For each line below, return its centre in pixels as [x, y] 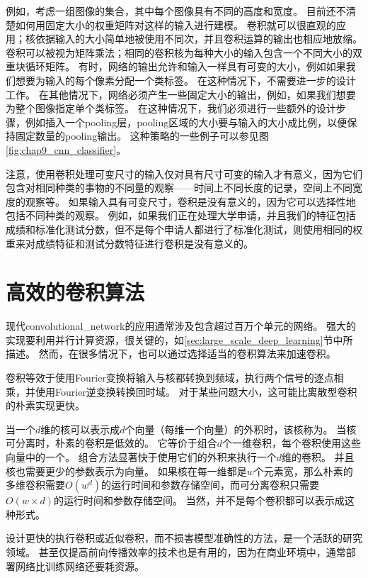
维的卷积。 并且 [318, 456]
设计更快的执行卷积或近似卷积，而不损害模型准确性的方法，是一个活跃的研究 [184, 538]
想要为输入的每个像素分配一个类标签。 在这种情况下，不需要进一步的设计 [185, 80]
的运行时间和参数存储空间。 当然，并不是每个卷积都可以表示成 [199, 500]
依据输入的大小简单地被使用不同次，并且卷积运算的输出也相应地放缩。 [199, 39]
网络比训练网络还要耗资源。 [80, 566]
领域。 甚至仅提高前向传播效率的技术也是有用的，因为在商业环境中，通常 [176, 551]
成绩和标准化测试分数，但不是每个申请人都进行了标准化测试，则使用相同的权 [184, 229]
